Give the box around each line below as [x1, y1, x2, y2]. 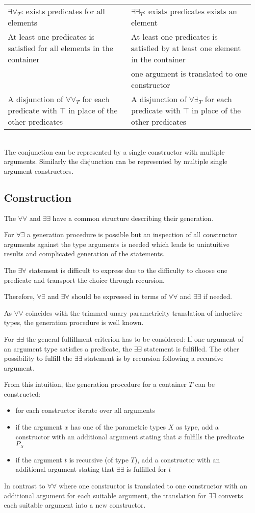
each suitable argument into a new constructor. [4, 500, 146, 510]
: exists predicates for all [21, 5, 105, 17]
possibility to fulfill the [4, 353, 73, 363]
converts [218, 490, 243, 500]
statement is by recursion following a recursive [84, 353, 224, 363]
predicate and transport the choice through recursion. [4, 274, 165, 285]
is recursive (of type [69, 454, 128, 464]
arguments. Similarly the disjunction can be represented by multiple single [4, 156, 228, 166]
